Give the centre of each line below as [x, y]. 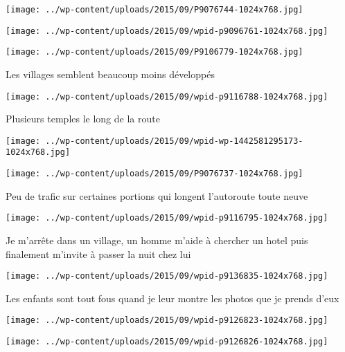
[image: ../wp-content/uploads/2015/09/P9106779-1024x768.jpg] [154, 52]
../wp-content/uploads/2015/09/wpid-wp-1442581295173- [174, 141]
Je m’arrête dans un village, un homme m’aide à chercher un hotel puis [157, 240]
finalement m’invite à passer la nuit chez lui [98, 253]
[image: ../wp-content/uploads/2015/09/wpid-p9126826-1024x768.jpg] [167, 342]
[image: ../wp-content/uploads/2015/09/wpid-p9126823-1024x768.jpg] [167, 321]
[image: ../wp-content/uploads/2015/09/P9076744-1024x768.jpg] [154, 10]
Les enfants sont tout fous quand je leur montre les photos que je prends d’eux [172, 298]
